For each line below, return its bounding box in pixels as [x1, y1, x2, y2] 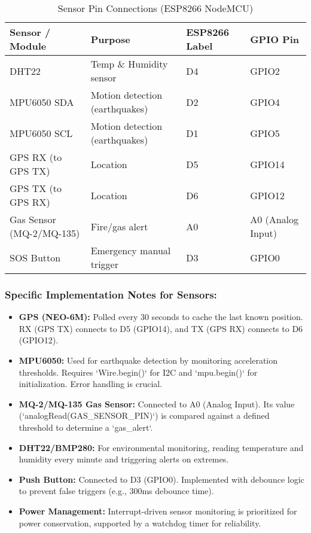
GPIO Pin [250, 32, 300, 46]
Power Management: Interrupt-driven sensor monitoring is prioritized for [19, 504, 297, 517]
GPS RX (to [10, 150, 62, 164]
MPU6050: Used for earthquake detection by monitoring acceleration [19, 354, 278, 366]
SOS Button [10, 250, 61, 264]
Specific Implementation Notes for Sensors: [5, 287, 217, 301]
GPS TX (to [10, 181, 62, 195]
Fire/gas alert [90, 219, 148, 233]
